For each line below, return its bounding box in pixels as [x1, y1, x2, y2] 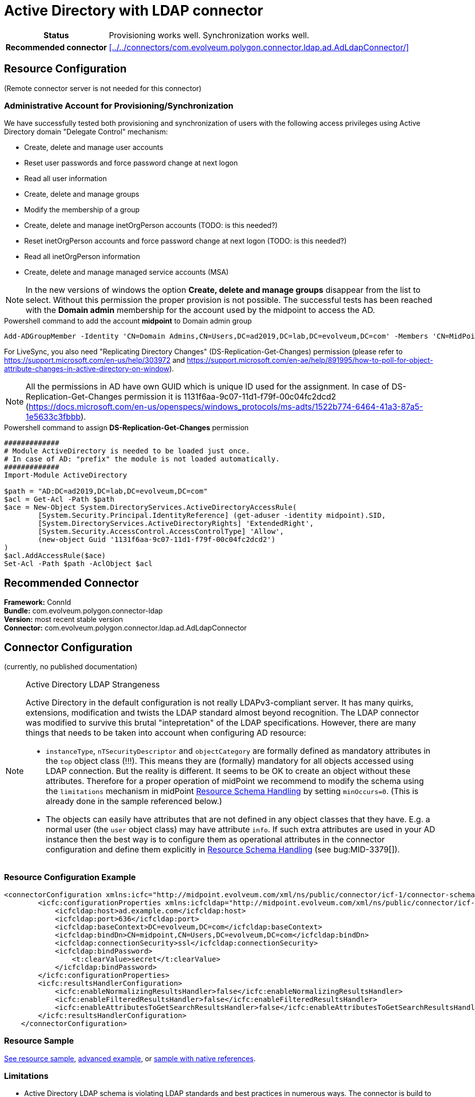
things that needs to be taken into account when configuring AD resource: [26, 728, 306, 738]
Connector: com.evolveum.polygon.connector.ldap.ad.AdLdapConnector [4, 623, 247, 633]
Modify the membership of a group [24, 205, 140, 214]
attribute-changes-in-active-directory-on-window [4, 364, 170, 373]
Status [43, 30, 69, 40]
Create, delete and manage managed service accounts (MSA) [24, 268, 229, 277]
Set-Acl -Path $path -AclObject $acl [4, 560, 153, 568]
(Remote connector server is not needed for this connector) [4, 84, 202, 93]
